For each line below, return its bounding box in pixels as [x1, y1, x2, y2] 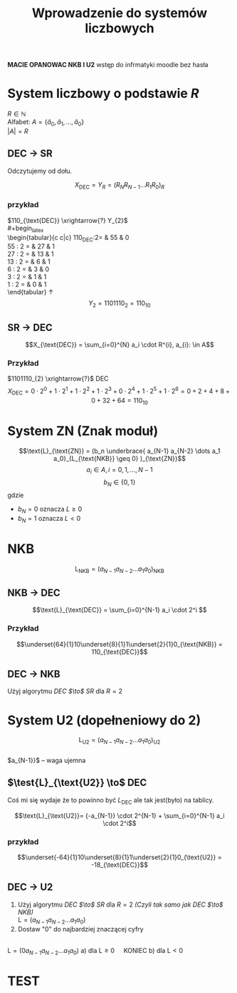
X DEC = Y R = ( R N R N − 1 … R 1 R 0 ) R [74, 180, 165, 191]
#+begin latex [7, 224, 44, 234]
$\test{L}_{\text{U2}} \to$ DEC [7, 777, 147, 789]
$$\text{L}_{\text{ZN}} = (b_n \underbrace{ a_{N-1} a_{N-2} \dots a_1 [19, 446, 221, 455]
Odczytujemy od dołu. [7, 166, 73, 175]
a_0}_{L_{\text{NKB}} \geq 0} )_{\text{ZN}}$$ [53, 454, 186, 462]
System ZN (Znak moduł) [7, 423, 159, 439]
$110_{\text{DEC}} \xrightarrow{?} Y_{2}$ [7, 216, 128, 224]
